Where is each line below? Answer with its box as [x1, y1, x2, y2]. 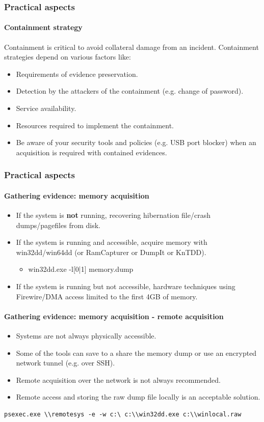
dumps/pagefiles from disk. [16, 219, 100, 230]
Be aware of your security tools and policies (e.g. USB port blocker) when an [16, 137, 256, 148]
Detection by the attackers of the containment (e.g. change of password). [16, 86, 244, 96]
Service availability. [16, 103, 76, 114]
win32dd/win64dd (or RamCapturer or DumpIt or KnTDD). [16, 246, 206, 257]
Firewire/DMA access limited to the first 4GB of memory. [16, 291, 198, 301]
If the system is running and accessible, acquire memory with [16, 237, 207, 247]
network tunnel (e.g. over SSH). [16, 357, 115, 368]
